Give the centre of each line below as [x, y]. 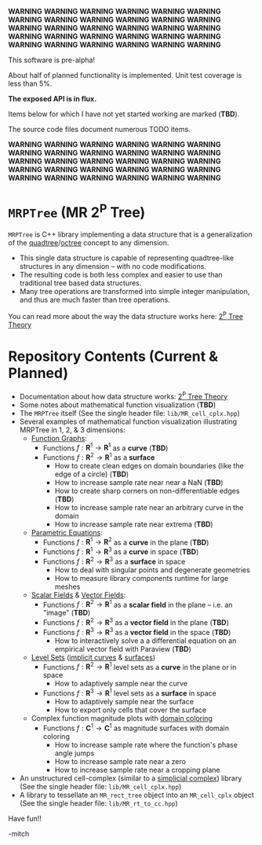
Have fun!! [25, 818]
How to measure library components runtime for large [142, 578]
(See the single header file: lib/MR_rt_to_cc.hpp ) [98, 803]
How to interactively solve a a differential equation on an [146, 641]
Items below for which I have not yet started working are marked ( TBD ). [124, 114]
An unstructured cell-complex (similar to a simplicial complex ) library [131, 778]
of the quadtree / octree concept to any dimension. [89, 243]
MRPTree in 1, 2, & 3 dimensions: [72, 430]
